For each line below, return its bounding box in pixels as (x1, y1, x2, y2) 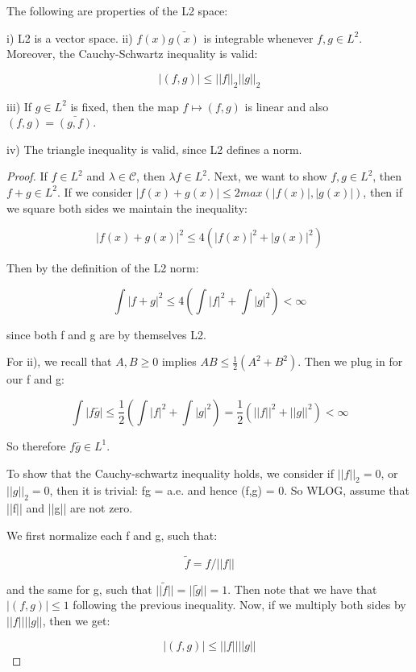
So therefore (6, 437, 66, 454)
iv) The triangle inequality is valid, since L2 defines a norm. (6, 140, 302, 157)
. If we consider (57, 183, 133, 200)
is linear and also (244, 97, 329, 114)
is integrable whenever (203, 29, 314, 46)
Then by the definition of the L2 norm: (6, 259, 199, 276)
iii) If (6, 97, 32, 114)
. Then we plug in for (297, 353, 403, 370)
